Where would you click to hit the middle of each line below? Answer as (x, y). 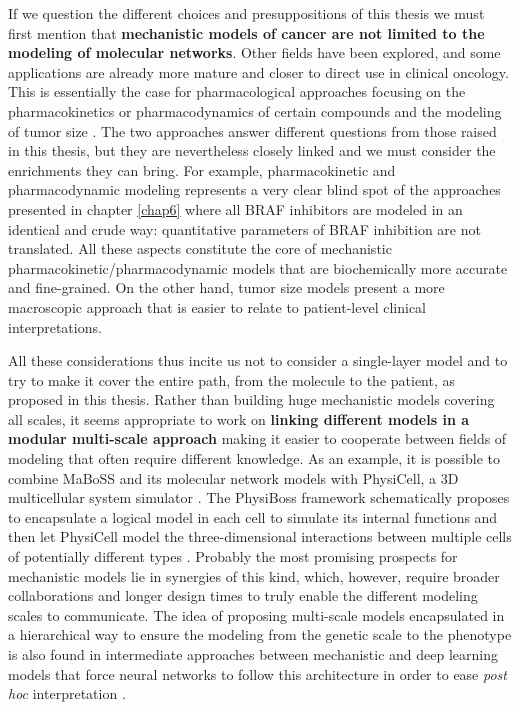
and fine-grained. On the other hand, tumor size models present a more (226, 287)
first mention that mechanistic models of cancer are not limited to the (246, 32)
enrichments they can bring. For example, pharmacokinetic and (202, 169)
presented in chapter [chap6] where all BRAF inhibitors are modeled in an (235, 208)
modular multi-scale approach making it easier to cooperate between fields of (257, 438)
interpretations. (55, 326)
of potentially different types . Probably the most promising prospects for (233, 556)
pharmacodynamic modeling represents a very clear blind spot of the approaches (254, 189)
